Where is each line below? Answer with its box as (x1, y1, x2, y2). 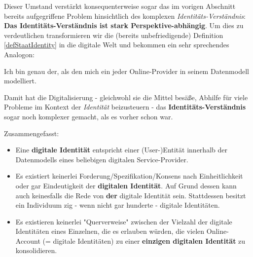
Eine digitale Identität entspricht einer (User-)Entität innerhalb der (15, 145, 227, 155)
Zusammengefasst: (4, 128, 59, 138)
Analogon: (4, 49, 35, 59)
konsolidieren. (15, 245, 57, 256)
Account (15, 235, 40, 246)
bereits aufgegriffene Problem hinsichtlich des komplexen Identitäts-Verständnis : (4, 10, 246, 21)
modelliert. (4, 75, 36, 86)
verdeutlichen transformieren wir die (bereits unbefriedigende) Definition (4, 30, 223, 40)
